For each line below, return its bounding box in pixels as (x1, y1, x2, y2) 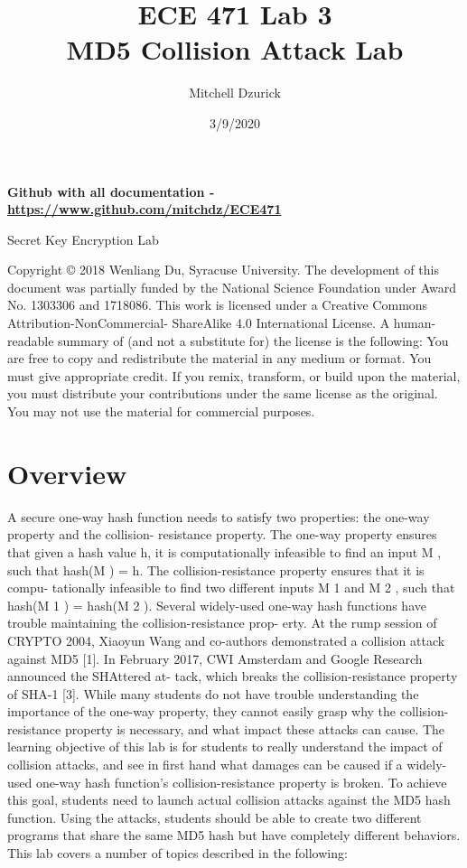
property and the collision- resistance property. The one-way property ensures (7, 525, 437, 544)
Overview (7, 454, 127, 491)
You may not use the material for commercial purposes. (7, 402, 315, 421)
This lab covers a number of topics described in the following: (7, 844, 348, 863)
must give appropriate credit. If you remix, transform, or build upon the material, (7, 366, 461, 385)
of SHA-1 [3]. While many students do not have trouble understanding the (7, 684, 419, 703)
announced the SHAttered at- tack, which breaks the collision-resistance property (7, 667, 458, 686)
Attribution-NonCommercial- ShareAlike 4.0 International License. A (7, 313, 390, 332)
